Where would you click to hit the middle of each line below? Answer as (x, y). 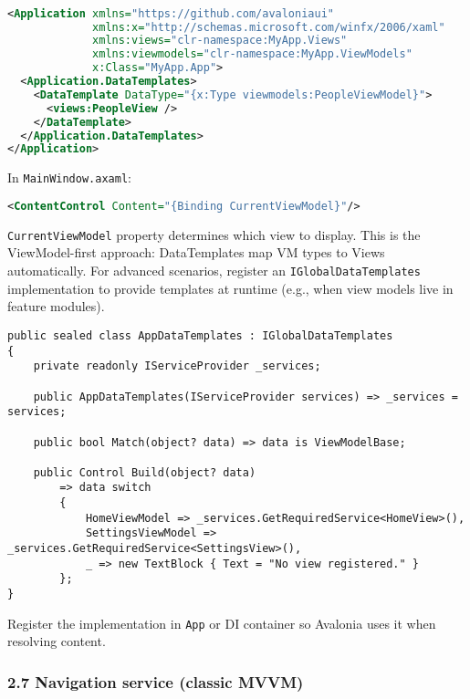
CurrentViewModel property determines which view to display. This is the (214, 234)
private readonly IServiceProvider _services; (177, 366)
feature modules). (56, 306)
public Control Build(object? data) (145, 472)
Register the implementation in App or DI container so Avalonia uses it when (222, 623)
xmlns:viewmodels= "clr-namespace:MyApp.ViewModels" (252, 54)
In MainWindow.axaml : (69, 177)
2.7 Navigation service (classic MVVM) (156, 681)
